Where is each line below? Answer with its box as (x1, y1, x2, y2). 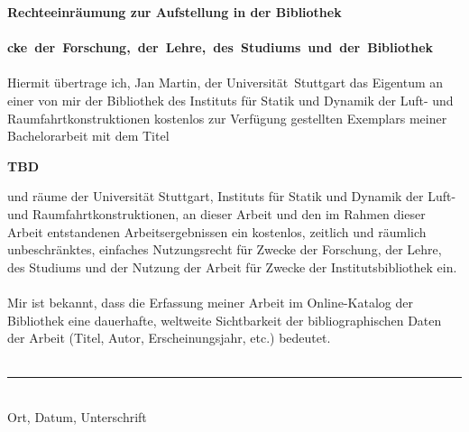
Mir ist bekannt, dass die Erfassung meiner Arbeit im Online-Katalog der (7, 292, 413, 311)
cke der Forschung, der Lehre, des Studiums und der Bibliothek (7, 38, 434, 57)
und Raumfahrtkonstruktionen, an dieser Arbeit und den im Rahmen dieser (7, 204, 426, 223)
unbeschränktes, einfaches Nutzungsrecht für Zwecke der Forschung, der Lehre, (7, 240, 442, 259)
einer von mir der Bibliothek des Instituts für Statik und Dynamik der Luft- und (7, 90, 454, 109)
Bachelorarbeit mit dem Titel (7, 126, 170, 145)
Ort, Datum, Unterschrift (7, 407, 147, 426)
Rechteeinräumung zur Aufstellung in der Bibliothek (7, 3, 342, 21)
